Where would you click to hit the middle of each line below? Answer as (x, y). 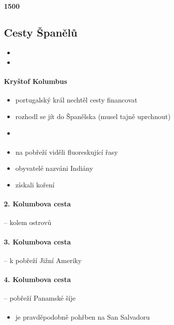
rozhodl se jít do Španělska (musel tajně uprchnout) (93, 116)
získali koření (35, 184)
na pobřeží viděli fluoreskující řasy (67, 152)
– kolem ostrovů (28, 222)
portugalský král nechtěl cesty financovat (76, 100)
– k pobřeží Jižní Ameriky (43, 260)
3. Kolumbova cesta (38, 241)
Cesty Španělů (41, 32)
